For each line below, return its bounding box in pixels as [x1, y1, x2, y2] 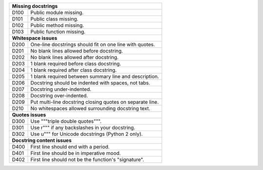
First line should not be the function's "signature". [30, 156, 145, 163]
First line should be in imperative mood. [30, 150, 121, 156]
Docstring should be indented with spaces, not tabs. [30, 79, 150, 86]
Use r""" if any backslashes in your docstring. [30, 124, 135, 131]
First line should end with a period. [30, 144, 110, 150]
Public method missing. [30, 22, 84, 29]
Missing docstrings [12, 3, 58, 9]
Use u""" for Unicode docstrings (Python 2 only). [30, 131, 143, 137]
